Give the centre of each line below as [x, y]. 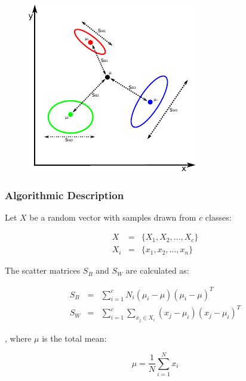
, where [18, 338]
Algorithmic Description [64, 195]
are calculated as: [157, 270]
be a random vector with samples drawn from [113, 217]
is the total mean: [74, 338]
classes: [218, 217]
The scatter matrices [43, 270]
